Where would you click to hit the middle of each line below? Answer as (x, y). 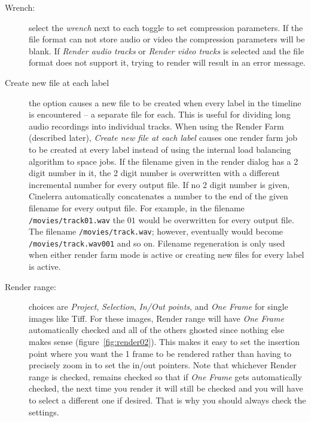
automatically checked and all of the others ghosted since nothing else (157, 330)
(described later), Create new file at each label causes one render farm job (163, 138)
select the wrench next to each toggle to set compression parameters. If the (166, 27)
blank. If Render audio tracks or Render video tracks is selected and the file (167, 50)
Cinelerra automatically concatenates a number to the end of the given (158, 196)
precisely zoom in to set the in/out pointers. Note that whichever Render (163, 365)
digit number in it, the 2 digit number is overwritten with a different (154, 173)
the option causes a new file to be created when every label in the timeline (165, 102)
